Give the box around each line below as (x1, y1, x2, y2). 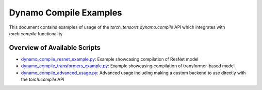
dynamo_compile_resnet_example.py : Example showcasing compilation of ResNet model (21, 56, 198, 62)
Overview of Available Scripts (9, 44, 101, 52)
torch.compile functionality (9, 30, 63, 36)
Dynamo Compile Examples (9, 7, 122, 18)
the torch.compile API (21, 76, 65, 82)
